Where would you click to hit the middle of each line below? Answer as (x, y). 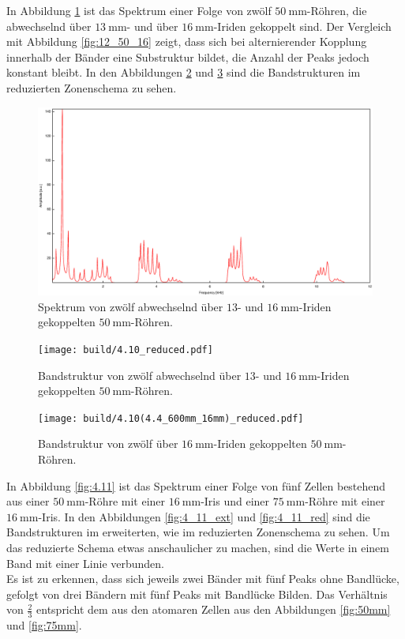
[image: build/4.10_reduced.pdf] (126, 350)
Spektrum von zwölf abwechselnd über (131, 306)
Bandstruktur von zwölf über (108, 444)
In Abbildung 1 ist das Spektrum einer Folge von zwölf (139, 10)
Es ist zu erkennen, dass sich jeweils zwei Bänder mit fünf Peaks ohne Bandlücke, (203, 579)
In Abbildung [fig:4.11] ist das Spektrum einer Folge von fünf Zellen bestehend (196, 485)
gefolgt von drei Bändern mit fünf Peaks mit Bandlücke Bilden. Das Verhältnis (197, 594)
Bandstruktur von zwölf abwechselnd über (140, 375)
